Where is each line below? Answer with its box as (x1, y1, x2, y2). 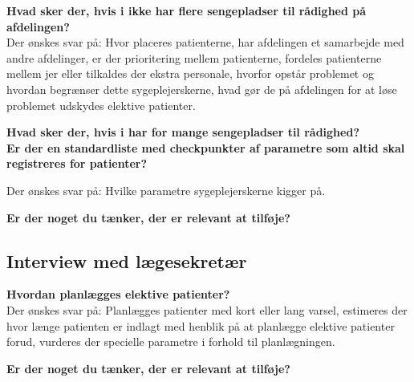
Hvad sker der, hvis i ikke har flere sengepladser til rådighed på (6, 2, 367, 18)
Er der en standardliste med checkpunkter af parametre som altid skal (6, 139, 405, 156)
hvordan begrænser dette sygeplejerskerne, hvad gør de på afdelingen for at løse (6, 80, 397, 97)
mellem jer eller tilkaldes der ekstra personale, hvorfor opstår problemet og (6, 65, 374, 82)
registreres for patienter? (6, 155, 148, 172)
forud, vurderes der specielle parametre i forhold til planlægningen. (6, 333, 335, 350)
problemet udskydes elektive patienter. (6, 96, 196, 113)
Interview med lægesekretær (6, 248, 247, 273)
